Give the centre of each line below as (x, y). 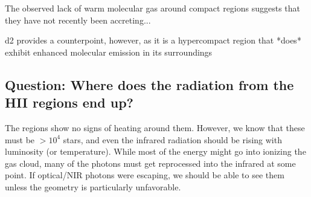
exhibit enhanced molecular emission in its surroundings (109, 52)
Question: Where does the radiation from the (149, 84)
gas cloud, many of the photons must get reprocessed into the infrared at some (150, 163)
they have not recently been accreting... (78, 20)
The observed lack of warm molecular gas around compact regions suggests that (153, 8)
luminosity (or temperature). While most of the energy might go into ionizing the (155, 151)
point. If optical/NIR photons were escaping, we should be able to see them (145, 175)
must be (20, 139)
